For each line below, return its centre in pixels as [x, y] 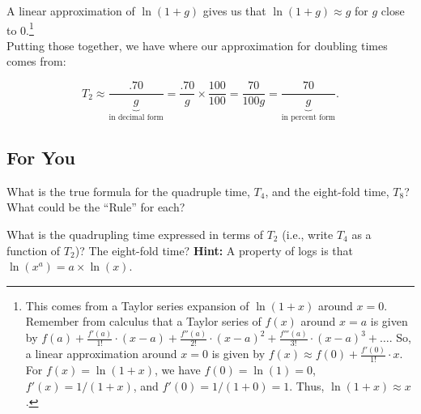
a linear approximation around [101, 354]
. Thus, [307, 385]
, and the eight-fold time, [327, 191]
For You [41, 157]
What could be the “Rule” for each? [96, 207]
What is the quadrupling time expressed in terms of [135, 234]
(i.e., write [308, 234]
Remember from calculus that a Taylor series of [143, 321]
